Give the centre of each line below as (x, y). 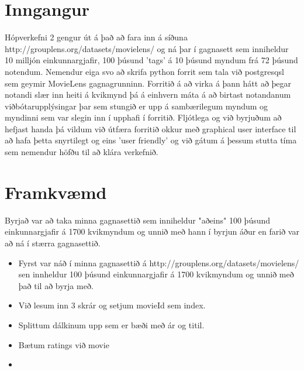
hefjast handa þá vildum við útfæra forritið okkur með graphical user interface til (151, 128)
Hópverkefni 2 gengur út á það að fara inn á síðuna (96, 37)
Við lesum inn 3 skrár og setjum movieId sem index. (112, 305)
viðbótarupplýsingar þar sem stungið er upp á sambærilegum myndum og (137, 106)
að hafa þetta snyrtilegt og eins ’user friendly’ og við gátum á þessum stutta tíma (151, 140)
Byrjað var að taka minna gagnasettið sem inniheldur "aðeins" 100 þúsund (138, 220)
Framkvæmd (56, 192)
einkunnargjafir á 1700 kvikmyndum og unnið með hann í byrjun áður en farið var (152, 231)
